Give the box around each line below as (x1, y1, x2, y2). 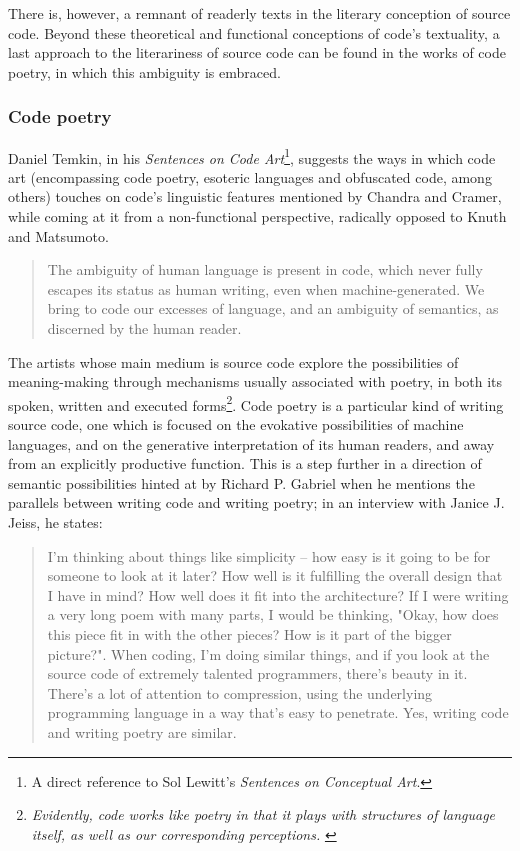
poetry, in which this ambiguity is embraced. (8, 61, 281, 82)
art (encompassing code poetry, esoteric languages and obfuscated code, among (8, 166, 492, 187)
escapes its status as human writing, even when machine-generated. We (47, 278, 485, 299)
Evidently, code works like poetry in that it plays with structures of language (31, 804, 496, 825)
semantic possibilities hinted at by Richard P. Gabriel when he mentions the (8, 472, 475, 493)
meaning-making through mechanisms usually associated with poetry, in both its (8, 371, 503, 392)
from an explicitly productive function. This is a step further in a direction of (8, 453, 482, 474)
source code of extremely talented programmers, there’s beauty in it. (47, 663, 468, 684)
